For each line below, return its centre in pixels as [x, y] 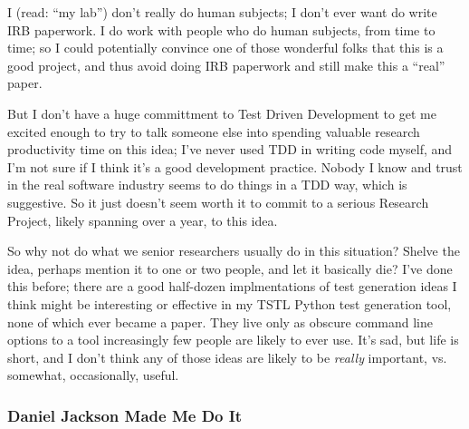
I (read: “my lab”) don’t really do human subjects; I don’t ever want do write [222, 12]
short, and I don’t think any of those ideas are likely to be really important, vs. [227, 357]
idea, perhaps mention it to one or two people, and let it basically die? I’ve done [230, 268]
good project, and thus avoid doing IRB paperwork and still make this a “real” [226, 65]
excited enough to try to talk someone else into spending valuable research [214, 131]
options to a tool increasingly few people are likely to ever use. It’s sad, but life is [233, 340]
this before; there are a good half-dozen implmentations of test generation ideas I [232, 286]
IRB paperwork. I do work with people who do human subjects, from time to [221, 29]
